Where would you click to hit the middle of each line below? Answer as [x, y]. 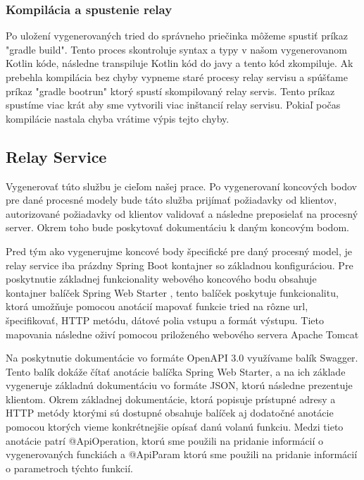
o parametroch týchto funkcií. [69, 468]
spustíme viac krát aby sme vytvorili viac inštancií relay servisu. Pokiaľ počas [173, 105]
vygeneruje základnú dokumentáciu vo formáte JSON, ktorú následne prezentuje [179, 385]
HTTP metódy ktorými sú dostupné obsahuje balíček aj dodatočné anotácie [170, 413]
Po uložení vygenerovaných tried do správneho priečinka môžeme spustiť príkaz [177, 36]
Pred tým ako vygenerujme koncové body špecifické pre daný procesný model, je [179, 251]
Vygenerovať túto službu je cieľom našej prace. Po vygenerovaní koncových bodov [182, 186]
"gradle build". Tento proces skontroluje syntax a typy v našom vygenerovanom [176, 49]
